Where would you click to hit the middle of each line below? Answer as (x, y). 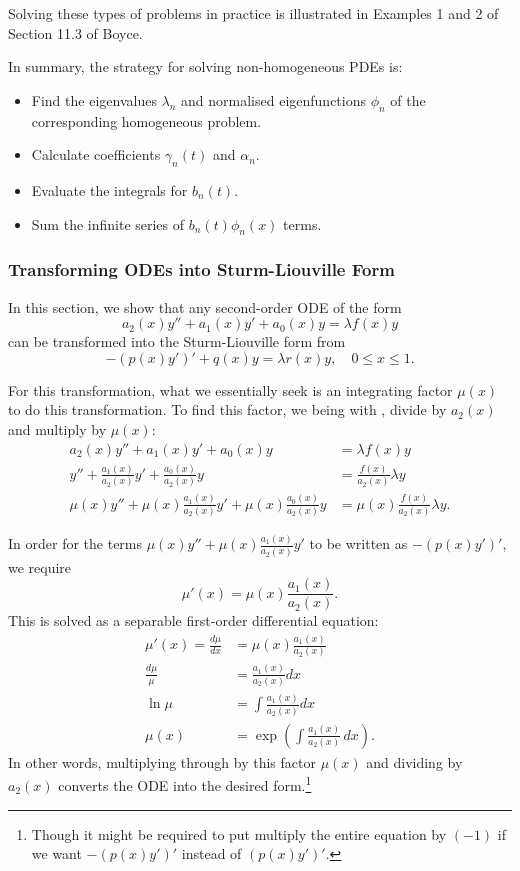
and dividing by (414, 761)
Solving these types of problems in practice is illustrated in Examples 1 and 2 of (253, 13)
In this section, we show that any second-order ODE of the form (205, 306)
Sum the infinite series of (108, 223)
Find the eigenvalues (94, 99)
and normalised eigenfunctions (274, 99)
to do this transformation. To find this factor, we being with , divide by (227, 409)
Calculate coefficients (96, 154)
